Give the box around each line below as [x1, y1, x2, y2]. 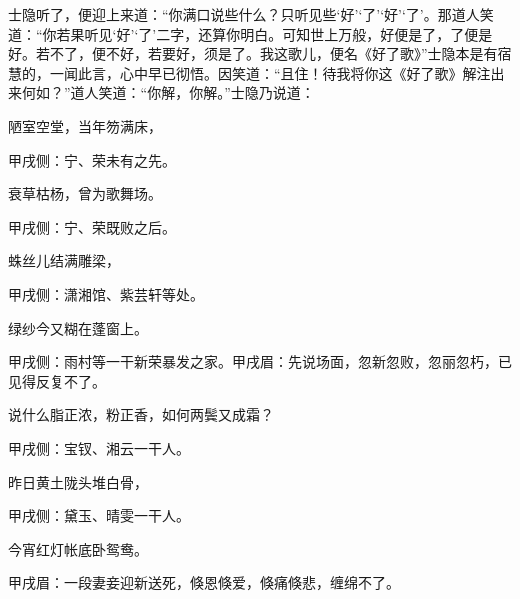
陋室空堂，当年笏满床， [8, 115, 162, 136]
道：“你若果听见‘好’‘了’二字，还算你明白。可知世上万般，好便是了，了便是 [8, 23, 493, 44]
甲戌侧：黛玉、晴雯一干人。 [8, 505, 190, 526]
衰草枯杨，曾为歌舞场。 [8, 183, 162, 204]
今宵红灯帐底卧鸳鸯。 [8, 538, 148, 559]
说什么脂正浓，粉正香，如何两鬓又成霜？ [8, 404, 274, 425]
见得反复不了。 [8, 370, 106, 391]
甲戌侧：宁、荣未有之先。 [8, 149, 176, 170]
